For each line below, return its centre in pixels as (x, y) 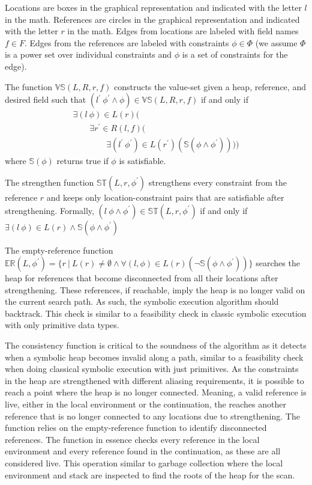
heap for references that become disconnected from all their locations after (142, 278)
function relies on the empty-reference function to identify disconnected (136, 428)
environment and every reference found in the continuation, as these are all (143, 451)
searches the (278, 263)
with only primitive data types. (62, 325)
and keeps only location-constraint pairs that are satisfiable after (165, 197)
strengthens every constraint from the (217, 182)
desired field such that (46, 99)
